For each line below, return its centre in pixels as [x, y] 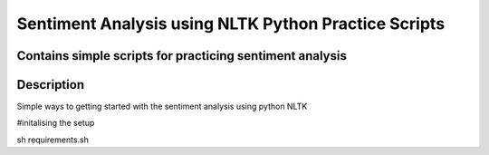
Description [51, 85]
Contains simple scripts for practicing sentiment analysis [182, 56]
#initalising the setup [56, 123]
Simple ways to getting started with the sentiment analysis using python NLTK [162, 107]
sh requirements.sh [53, 140]
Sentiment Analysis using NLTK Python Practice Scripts [231, 24]
